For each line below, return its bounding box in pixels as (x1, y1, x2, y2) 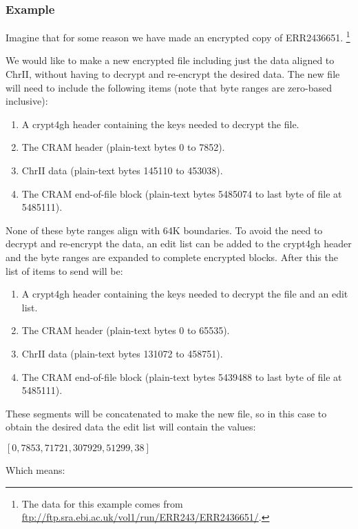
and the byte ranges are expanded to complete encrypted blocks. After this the (6, 250, 338, 264)
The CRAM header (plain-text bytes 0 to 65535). (21, 323, 230, 338)
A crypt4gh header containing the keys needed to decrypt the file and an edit (21, 287, 348, 301)
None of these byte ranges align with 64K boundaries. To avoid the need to (6, 222, 323, 237)
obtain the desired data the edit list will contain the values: (6, 419, 256, 434)
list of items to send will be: (6, 263, 123, 278)
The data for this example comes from (21, 496, 183, 510)
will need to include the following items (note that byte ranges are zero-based (6, 80, 332, 94)
